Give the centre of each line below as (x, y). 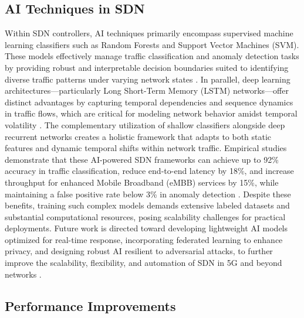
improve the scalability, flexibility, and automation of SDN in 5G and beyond (143, 263)
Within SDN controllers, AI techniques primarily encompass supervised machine (149, 33)
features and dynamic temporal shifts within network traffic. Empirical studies (146, 148)
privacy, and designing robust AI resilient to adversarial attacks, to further (139, 251)
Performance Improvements (90, 305)
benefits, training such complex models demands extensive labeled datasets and (147, 205)
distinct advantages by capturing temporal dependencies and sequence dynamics (149, 102)
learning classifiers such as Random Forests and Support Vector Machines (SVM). (152, 44)
